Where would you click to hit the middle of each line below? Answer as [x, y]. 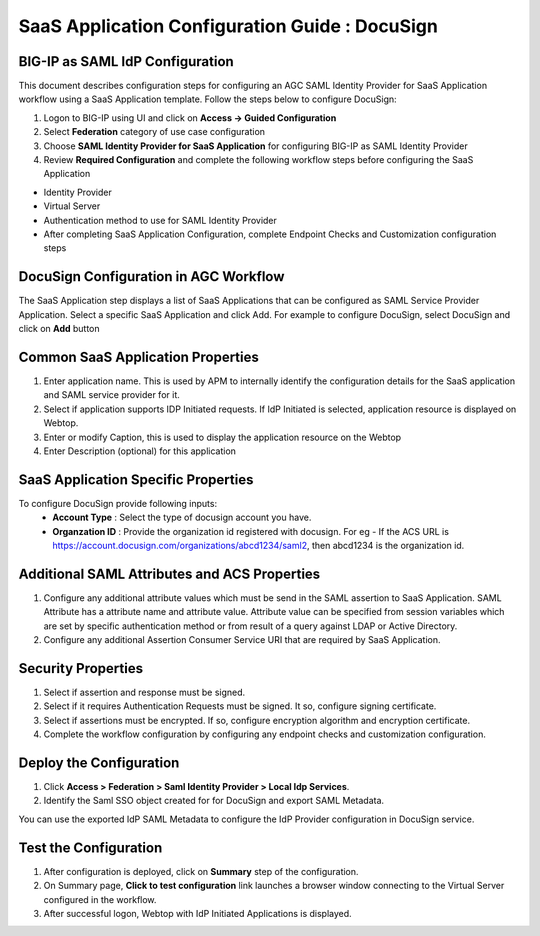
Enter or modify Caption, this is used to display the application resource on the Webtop [222, 437]
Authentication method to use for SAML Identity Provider [160, 220]
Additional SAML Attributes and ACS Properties [169, 573]
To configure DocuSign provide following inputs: [118, 503]
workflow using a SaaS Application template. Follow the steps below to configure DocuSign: [207, 99]
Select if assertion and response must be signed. [144, 692]
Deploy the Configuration [99, 762]
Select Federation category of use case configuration [154, 132]
